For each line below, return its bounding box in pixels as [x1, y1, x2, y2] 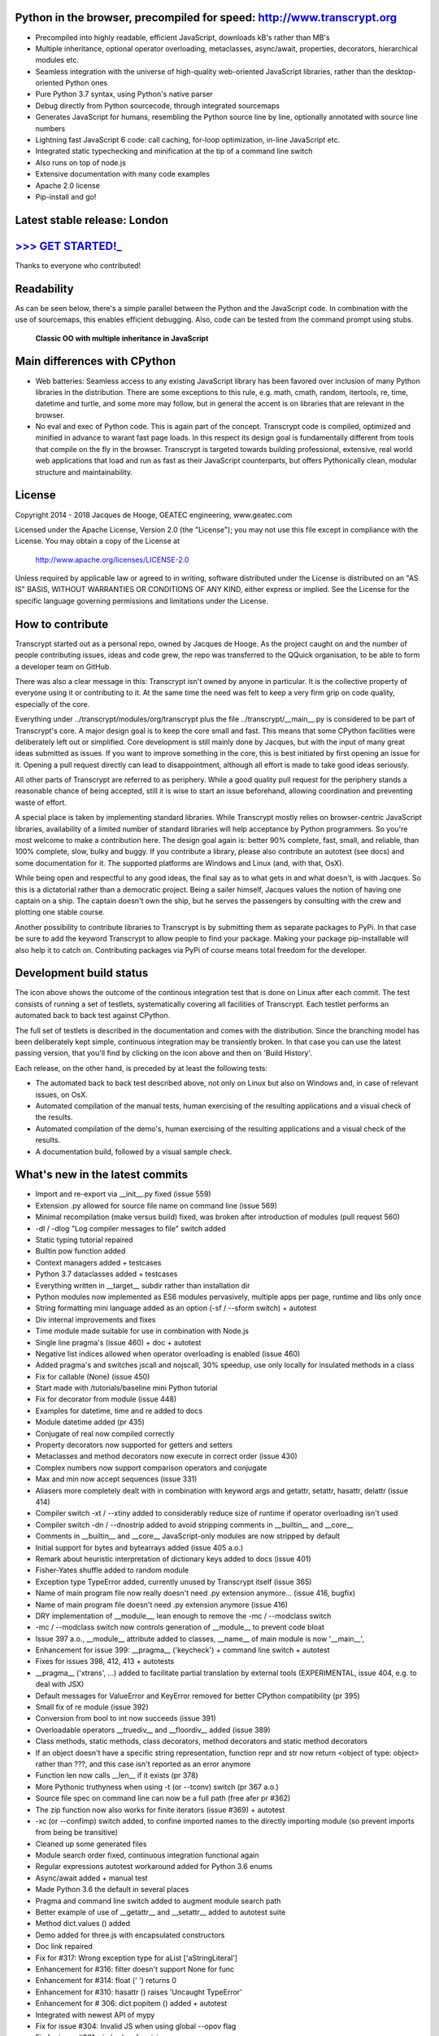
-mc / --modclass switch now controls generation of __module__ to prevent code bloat [35, 1622, 325, 1632]
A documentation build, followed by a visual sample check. [35, 1147, 233, 1156]
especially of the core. [15, 699, 90, 709]
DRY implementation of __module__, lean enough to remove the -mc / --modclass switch [35, 1611, 332, 1621]
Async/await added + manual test [35, 1873, 148, 1883]
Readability [15, 282, 74, 296]
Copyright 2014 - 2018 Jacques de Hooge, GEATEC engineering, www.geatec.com [15, 510, 293, 520]
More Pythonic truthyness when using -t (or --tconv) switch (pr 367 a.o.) [35, 1782, 280, 1792]
